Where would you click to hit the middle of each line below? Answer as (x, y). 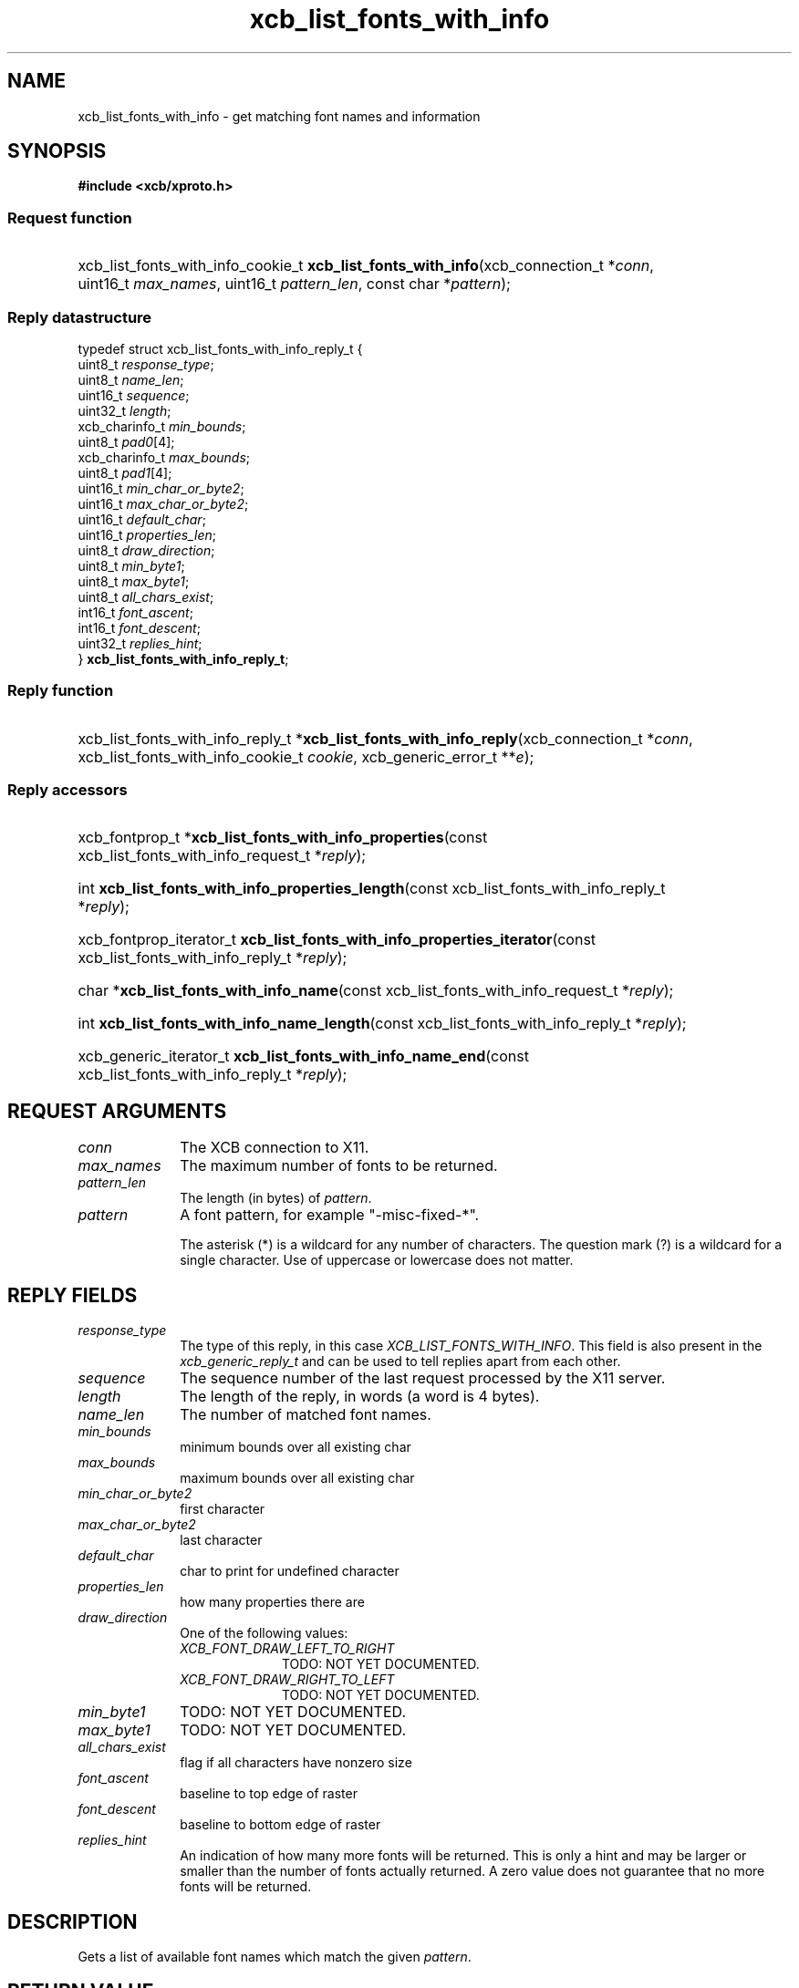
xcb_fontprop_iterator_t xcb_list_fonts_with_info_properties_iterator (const (337, 940)
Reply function (61, 691)
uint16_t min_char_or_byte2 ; (161, 488)
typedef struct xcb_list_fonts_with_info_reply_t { (220, 348)
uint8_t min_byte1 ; (131, 565)
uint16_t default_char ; (142, 519)
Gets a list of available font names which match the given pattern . (275, 1956)
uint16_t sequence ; (134, 395)
